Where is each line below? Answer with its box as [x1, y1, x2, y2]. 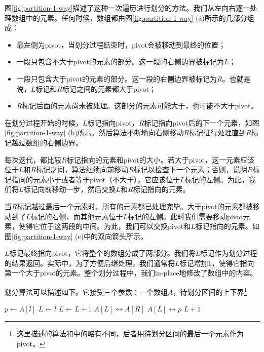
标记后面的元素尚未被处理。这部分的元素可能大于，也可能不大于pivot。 [22, 100, 258, 111]
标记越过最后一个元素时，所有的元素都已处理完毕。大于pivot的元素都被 [17, 201, 253, 211]
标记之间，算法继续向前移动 [36, 164, 129, 175]
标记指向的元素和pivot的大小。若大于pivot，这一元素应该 [66, 154, 254, 165]
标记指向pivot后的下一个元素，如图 [144, 117, 259, 128]
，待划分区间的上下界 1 [173, 285, 247, 297]
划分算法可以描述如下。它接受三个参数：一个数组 [5, 286, 168, 297]
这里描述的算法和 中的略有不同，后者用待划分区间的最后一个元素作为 [16, 328, 244, 338]
